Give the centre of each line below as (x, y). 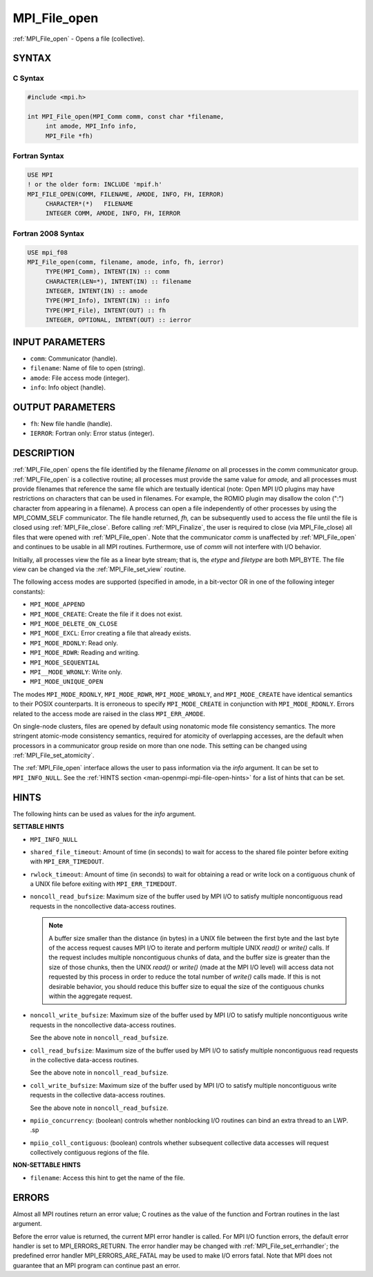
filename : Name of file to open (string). (87, 368)
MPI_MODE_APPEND (58, 605)
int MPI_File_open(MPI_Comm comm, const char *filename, (126, 116)
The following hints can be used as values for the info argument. (104, 814)
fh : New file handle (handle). (71, 423)
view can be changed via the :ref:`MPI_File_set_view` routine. (99, 569)
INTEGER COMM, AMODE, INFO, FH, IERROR (113, 213)
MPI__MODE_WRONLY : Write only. (76, 672)
